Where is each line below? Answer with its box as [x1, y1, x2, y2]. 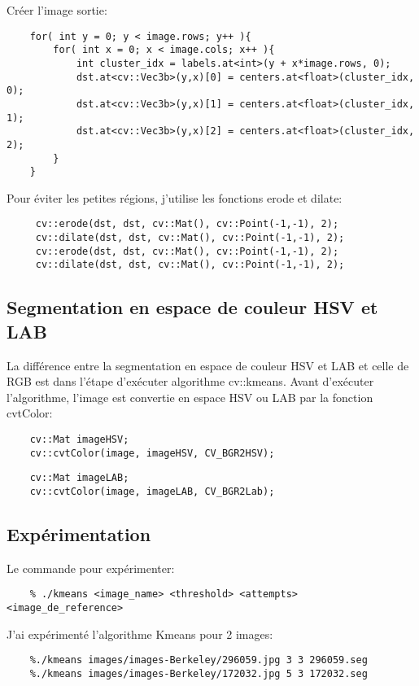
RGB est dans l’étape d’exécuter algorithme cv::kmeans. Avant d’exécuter [7, 373, 374, 390]
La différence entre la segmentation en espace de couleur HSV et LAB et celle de [7, 356, 409, 374]
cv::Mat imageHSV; [29, 434, 129, 445]
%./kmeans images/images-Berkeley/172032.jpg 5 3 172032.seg [29, 667, 368, 679]
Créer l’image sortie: [7, 2, 107, 18]
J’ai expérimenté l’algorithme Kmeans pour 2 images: [7, 625, 273, 642]
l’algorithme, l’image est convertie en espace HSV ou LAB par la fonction [7, 388, 373, 405]
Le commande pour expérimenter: [7, 559, 175, 576]
